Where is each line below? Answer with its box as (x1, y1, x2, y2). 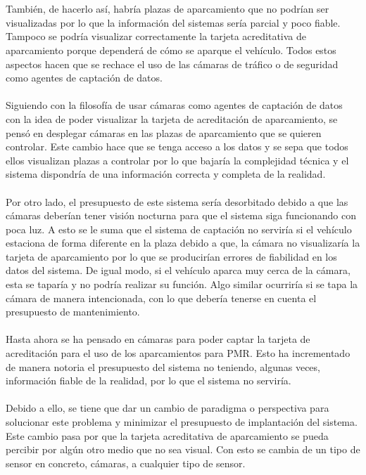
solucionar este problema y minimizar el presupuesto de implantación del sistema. (6, 415, 358, 429)
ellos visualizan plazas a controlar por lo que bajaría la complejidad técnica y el (6, 152, 349, 167)
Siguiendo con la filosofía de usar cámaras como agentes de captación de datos (6, 98, 343, 112)
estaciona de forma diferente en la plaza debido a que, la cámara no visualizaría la (6, 235, 360, 250)
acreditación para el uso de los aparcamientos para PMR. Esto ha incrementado (6, 346, 351, 360)
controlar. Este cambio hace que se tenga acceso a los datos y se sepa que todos (6, 139, 348, 154)
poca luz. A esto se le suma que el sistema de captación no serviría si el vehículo (6, 221, 352, 236)
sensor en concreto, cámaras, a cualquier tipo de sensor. (6, 455, 246, 470)
